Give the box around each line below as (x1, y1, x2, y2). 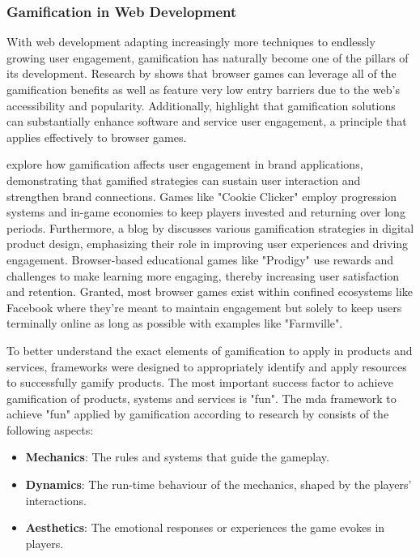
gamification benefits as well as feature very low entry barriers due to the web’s (6, 81, 400, 97)
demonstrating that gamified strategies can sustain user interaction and (6, 171, 361, 188)
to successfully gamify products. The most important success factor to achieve (6, 374, 393, 391)
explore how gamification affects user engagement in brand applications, (6, 156, 363, 173)
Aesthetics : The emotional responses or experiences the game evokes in (25, 519, 385, 536)
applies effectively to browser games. (6, 128, 187, 145)
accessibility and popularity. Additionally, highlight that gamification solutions (6, 96, 396, 114)
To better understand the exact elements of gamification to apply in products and (6, 341, 413, 358)
